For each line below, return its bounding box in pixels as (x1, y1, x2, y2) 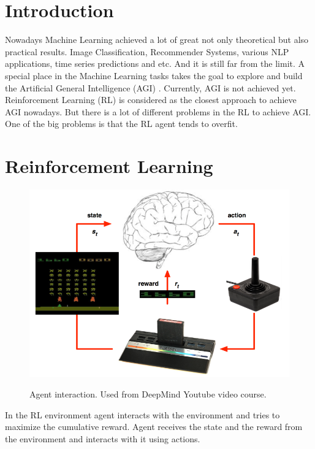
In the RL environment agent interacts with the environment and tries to (5, 408, 280, 421)
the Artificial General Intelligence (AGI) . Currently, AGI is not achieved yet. (5, 81, 296, 94)
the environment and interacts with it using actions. (5, 432, 200, 445)
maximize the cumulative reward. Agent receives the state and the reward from (5, 420, 303, 433)
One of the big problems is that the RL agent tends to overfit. (5, 117, 238, 130)
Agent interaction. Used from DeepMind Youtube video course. (29, 388, 267, 401)
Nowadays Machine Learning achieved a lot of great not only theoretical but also (5, 33, 309, 46)
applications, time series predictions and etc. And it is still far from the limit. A (5, 57, 305, 70)
